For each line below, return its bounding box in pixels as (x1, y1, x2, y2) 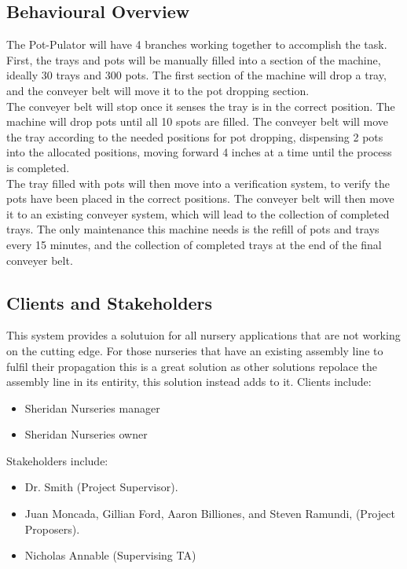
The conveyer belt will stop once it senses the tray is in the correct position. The (6, 97, 395, 114)
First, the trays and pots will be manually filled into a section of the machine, (6, 51, 381, 68)
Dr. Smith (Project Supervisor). (24, 479, 178, 495)
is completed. (6, 159, 70, 175)
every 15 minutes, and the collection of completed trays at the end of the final (6, 236, 382, 252)
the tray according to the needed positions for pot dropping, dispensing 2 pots (6, 128, 383, 145)
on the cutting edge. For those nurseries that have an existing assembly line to (6, 342, 383, 358)
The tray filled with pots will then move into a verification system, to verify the (6, 174, 390, 191)
